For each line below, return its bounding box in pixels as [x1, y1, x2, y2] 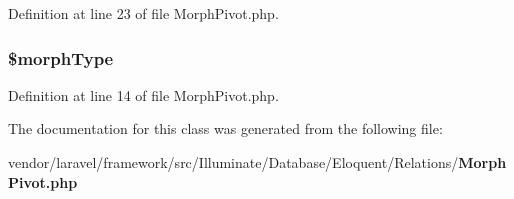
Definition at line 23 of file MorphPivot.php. [8, 3, 279, 23]
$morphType [8, 45, 114, 70]
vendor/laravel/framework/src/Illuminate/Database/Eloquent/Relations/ [8, 152, 459, 172]
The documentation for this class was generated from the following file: [8, 118, 443, 139]
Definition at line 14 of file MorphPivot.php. [8, 84, 279, 105]
